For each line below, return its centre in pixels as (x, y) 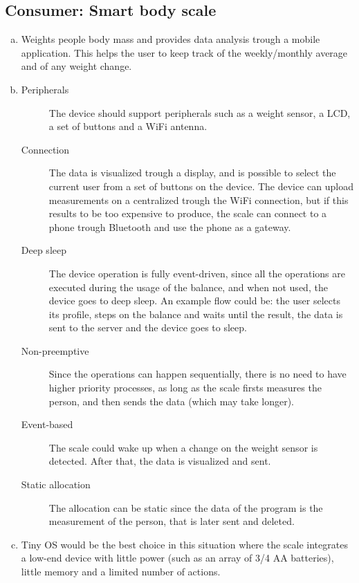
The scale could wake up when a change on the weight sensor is (183, 447)
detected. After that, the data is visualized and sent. (160, 461)
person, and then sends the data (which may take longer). (171, 401)
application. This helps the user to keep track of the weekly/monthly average (184, 52)
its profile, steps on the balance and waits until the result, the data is (196, 314)
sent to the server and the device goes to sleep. (148, 327)
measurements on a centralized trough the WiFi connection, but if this (199, 200)
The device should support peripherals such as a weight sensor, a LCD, (200, 112)
